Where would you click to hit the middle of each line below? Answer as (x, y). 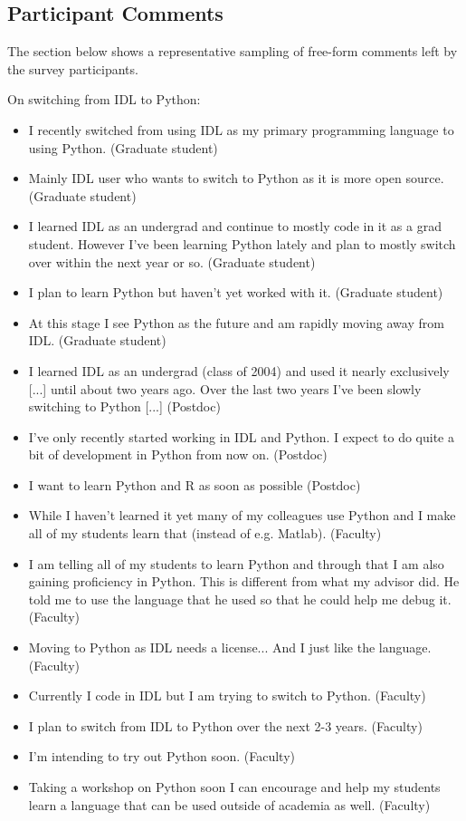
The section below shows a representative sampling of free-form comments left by (233, 51)
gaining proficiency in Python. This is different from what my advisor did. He (244, 581)
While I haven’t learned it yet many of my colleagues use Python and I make (242, 515)
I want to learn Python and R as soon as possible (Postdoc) (195, 484)
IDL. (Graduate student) (97, 340)
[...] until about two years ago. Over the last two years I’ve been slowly (225, 388)
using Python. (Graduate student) (123, 147)
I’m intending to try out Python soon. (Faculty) (162, 756)
